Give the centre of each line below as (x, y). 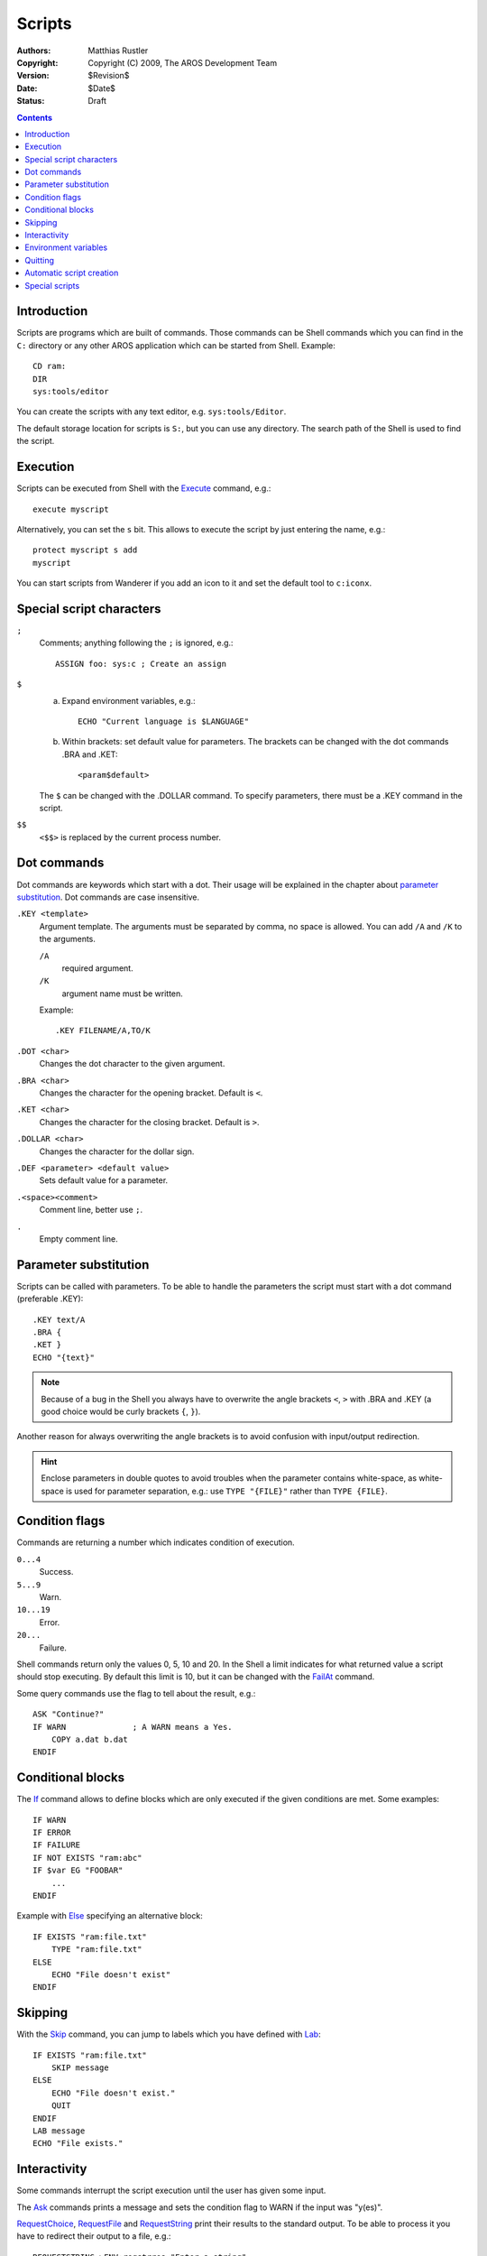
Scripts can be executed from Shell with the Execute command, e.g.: (144, 488)
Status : (31, 101)
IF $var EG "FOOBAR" (78, 1871)
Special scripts (52, 285)
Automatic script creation (72, 273)
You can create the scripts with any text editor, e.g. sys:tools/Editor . (152, 411)
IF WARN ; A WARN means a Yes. (133, 1727)
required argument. (98, 968)
